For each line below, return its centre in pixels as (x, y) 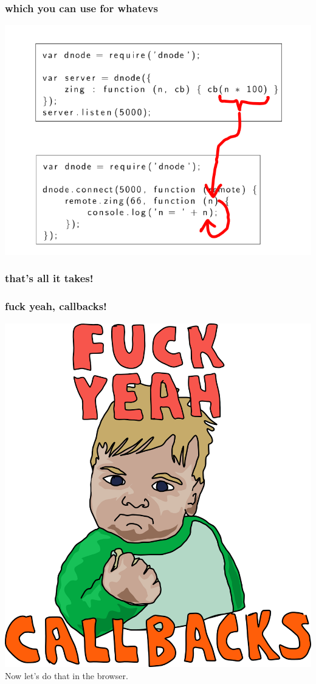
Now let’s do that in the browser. (67, 676)
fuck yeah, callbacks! (56, 306)
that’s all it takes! (49, 278)
